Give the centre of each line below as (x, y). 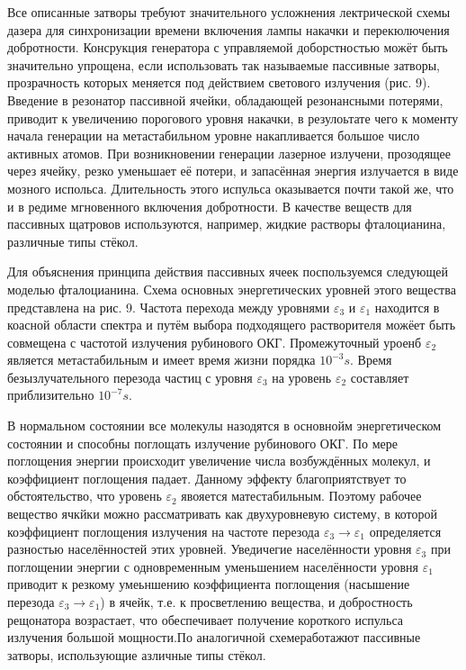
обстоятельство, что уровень (85, 496)
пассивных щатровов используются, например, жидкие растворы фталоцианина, (227, 224)
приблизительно (51, 395)
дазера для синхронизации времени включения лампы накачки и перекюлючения (229, 29)
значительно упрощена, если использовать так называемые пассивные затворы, (224, 64)
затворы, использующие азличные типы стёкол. (137, 654)
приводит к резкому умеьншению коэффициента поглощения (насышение (209, 584)
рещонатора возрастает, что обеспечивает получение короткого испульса (206, 619)
